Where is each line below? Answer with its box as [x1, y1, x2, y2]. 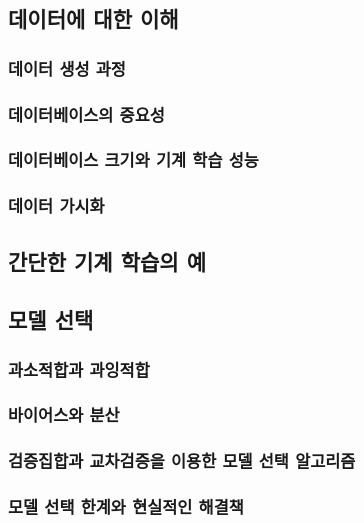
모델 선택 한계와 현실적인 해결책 [8, 494, 244, 519]
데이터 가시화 [8, 193, 105, 218]
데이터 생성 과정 [8, 55, 126, 80]
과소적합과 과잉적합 [8, 356, 150, 381]
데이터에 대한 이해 [8, 3, 179, 34]
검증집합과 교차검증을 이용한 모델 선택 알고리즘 [8, 448, 356, 473]
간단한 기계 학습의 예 [8, 245, 207, 276]
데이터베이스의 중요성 [8, 101, 165, 126]
